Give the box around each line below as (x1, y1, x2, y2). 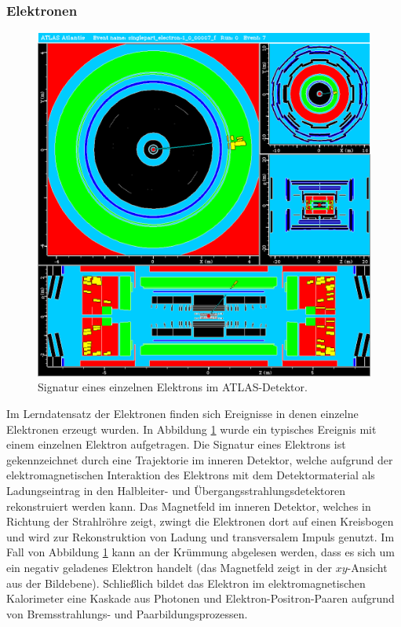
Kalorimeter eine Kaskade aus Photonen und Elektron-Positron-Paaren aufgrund (6, 590, 395, 607)
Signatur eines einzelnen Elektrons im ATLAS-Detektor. (38, 379, 308, 395)
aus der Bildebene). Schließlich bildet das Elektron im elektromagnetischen (6, 574, 366, 591)
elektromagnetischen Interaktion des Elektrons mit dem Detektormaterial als (6, 467, 375, 483)
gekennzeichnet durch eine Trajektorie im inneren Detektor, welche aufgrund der (6, 451, 393, 467)
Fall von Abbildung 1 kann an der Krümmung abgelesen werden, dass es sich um (6, 544, 395, 560)
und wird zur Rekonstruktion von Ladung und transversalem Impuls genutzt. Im (6, 528, 395, 544)
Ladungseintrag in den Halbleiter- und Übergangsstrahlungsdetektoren (6, 482, 346, 499)
